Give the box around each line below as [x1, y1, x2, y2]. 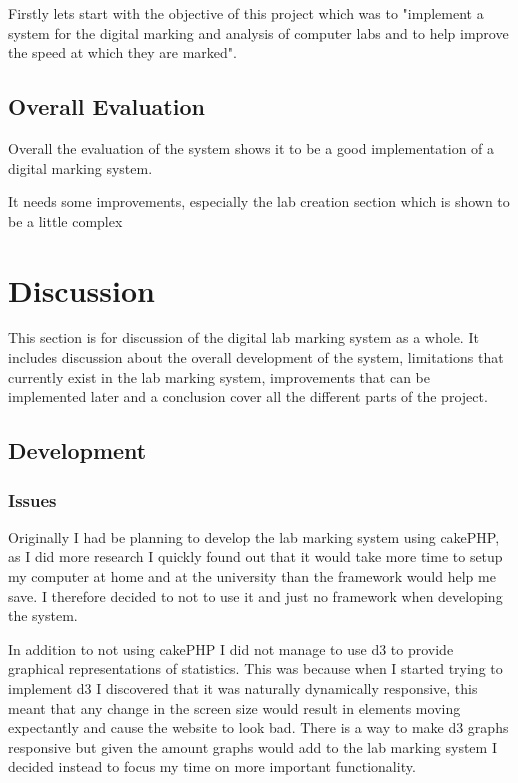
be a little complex [8, 210, 123, 231]
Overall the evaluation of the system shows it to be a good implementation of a [8, 137, 495, 158]
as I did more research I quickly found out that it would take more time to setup [8, 546, 503, 567]
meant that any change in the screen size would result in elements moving [8, 697, 461, 718]
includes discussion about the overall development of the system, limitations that [8, 347, 504, 368]
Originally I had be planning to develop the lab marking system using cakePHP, [8, 526, 500, 547]
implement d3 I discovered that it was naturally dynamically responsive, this [8, 678, 478, 699]
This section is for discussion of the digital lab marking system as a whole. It [8, 327, 479, 348]
